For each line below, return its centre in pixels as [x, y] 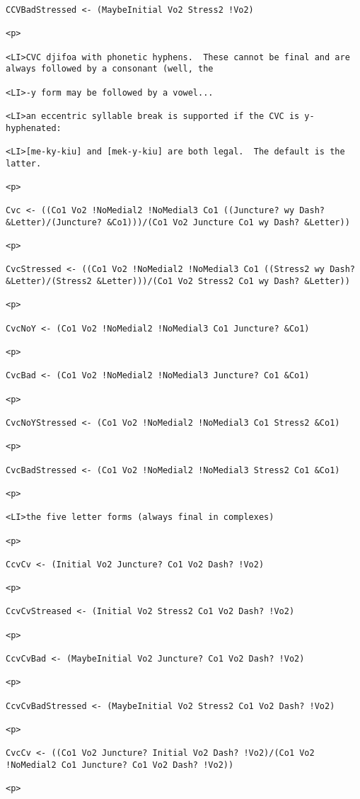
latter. [24, 163]
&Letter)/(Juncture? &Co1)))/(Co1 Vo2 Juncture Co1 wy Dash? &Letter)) [178, 222]
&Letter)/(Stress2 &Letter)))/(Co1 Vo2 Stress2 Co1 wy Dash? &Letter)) [178, 282]
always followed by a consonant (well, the [110, 69]
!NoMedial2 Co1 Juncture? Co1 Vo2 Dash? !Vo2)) [120, 765]
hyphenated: [34, 128]
